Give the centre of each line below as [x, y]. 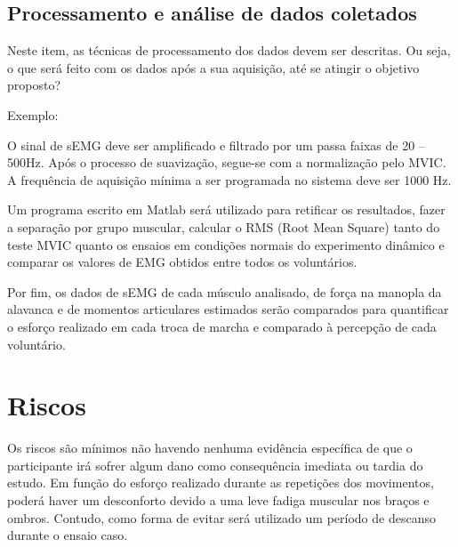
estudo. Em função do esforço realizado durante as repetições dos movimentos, [221, 483]
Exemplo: [33, 114]
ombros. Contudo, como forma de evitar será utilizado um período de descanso [221, 517]
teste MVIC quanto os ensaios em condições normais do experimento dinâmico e [226, 244]
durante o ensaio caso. [68, 535]
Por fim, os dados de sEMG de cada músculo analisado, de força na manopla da [225, 291]
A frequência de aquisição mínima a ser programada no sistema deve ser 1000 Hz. [229, 179]
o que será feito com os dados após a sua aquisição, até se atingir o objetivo [213, 67]
